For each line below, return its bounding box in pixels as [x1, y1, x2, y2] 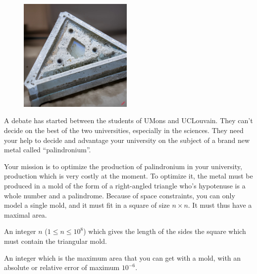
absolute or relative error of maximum [4, 262, 120, 273]
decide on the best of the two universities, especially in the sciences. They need [4, 125, 244, 136]
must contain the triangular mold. [4, 235, 107, 246]
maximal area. [4, 209, 47, 220]
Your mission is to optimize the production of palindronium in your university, [4, 161, 242, 171]
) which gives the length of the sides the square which [83, 226, 246, 236]
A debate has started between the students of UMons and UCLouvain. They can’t [4, 115, 253, 126]
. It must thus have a [188, 200, 252, 210]
